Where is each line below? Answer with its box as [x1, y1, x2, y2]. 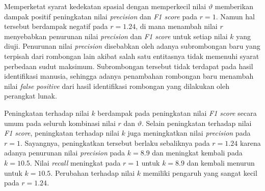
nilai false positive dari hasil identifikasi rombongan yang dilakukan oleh [4, 80, 229, 91]
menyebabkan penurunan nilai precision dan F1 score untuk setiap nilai [4, 30, 228, 41]
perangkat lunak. [4, 90, 57, 101]
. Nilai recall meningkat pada [30, 157, 121, 168]
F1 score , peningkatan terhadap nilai [4, 128, 119, 138]
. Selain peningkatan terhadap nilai [141, 117, 252, 128]
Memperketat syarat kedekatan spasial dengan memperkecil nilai [4, 1, 206, 11]
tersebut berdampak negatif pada [4, 21, 108, 31]
